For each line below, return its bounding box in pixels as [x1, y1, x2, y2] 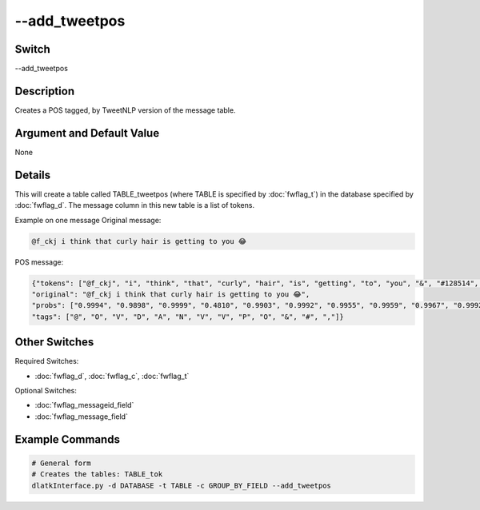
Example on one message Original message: [14, 215, 162, 225]
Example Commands [14, 432, 120, 446]
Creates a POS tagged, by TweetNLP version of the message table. [14, 105, 236, 115]
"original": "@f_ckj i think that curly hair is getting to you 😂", [31, 289, 310, 299]
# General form [31, 458, 91, 468]
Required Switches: [14, 357, 79, 366]
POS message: [14, 257, 64, 267]
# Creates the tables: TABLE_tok [31, 470, 163, 479]
